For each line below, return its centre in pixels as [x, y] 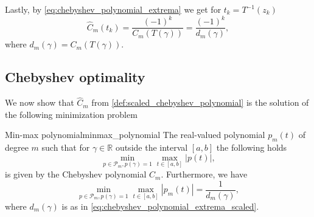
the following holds [252, 147]
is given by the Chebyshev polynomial [76, 174]
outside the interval [152, 147]
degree [17, 147]
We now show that [40, 102]
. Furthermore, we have [204, 174]
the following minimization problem [71, 114]
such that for [66, 147]
